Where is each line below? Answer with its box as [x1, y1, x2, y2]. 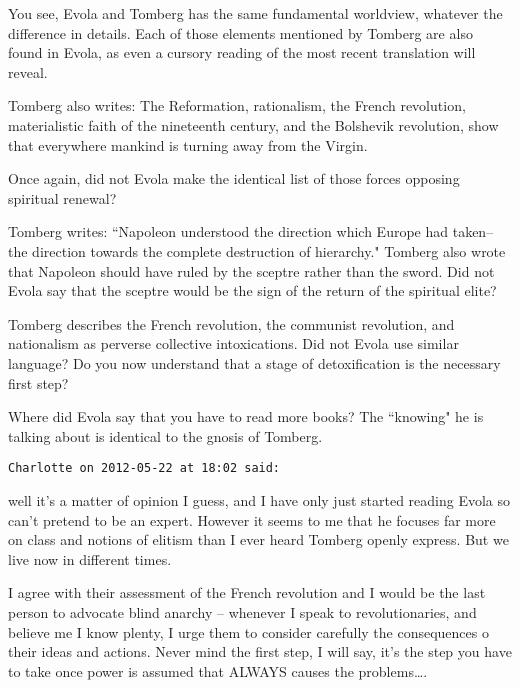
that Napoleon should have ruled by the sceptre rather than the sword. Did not [8, 260, 495, 281]
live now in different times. [8, 548, 172, 569]
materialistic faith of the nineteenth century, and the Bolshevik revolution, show [8, 114, 499, 135]
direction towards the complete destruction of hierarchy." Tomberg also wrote [32, 240, 506, 261]
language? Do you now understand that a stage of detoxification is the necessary [8, 352, 501, 373]
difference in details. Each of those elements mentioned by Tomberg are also [8, 22, 473, 43]
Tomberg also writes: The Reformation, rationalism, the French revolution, [8, 95, 466, 116]
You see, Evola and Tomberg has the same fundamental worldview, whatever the [8, 3, 503, 23]
